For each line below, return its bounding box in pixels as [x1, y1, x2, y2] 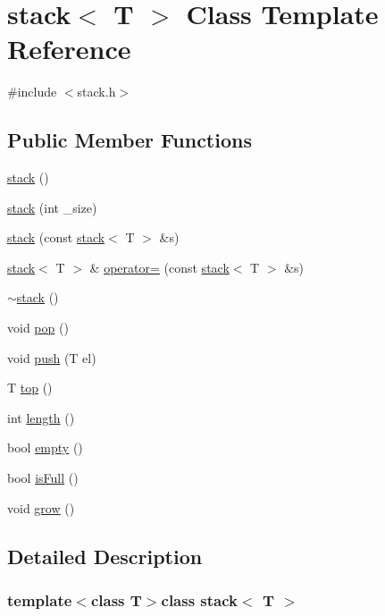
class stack [161, 588, 239, 611]
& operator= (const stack [89, 257, 230, 276]
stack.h [77, 82, 116, 101]
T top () [7, 378, 53, 397]
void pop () [7, 318, 69, 337]
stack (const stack [7, 228, 105, 247]
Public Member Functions [7, 126, 252, 154]
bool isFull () [7, 468, 79, 487]
